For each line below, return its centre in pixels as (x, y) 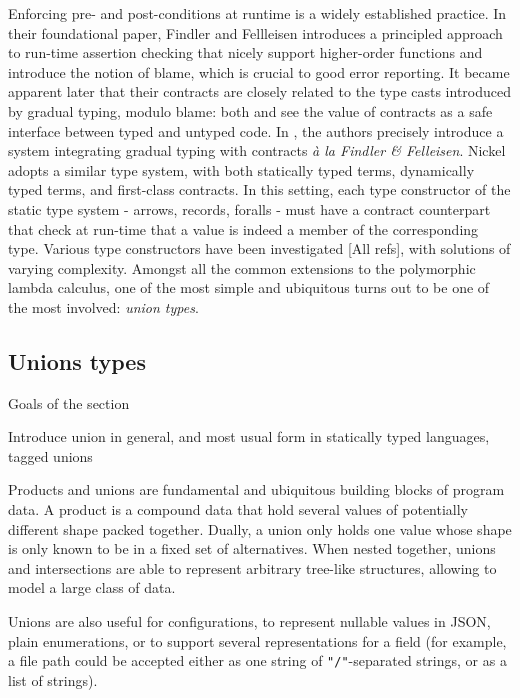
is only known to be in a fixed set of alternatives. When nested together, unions (252, 548)
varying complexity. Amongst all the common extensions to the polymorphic (242, 267)
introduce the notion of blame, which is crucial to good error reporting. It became (259, 71)
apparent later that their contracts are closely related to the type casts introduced (260, 91)
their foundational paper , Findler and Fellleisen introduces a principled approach (255, 32)
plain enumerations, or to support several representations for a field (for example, (257, 640)
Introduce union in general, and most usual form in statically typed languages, (249, 436)
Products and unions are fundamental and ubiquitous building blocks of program (256, 489)
